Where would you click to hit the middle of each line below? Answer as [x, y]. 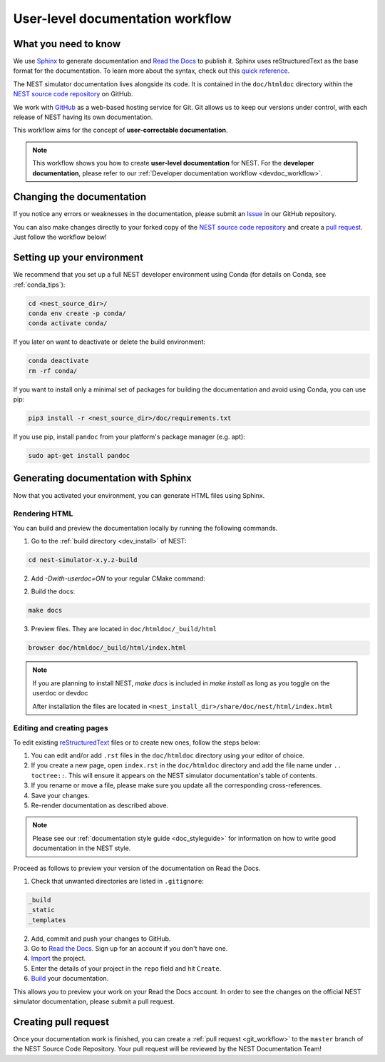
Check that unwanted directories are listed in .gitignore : [118, 881]
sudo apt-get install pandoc [79, 456]
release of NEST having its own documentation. [83, 117]
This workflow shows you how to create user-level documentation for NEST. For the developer [173, 163]
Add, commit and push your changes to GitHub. [101, 939]
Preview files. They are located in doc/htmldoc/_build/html [124, 629]
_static [41, 910]
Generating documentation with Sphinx [102, 478]
